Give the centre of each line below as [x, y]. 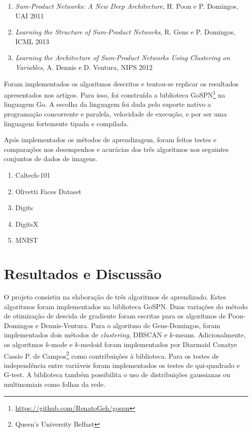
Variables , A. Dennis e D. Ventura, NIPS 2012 [84, 67]
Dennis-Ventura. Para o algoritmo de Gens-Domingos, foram [131, 325]
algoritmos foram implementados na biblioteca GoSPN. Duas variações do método [126, 306]
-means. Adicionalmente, [209, 335]
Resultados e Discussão [83, 274]
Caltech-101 [33, 174]
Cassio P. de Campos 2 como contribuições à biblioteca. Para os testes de [111, 355]
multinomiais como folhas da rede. [55, 384]
